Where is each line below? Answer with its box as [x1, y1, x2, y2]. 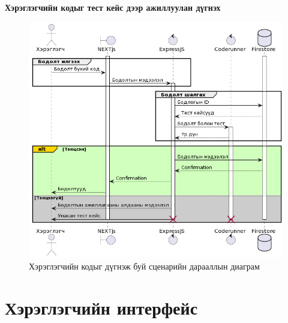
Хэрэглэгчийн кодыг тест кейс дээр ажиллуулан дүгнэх [5, 1, 221, 13]
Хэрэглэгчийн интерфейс [5, 295, 198, 319]
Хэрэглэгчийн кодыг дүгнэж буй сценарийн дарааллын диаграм [29, 259, 260, 272]
